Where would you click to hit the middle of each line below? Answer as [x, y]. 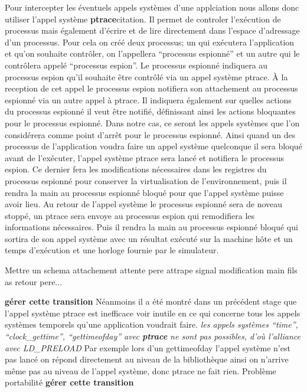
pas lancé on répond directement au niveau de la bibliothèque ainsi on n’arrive [147, 359]
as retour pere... [34, 281]
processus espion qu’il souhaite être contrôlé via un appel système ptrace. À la [146, 76]
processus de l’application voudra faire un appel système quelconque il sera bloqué [153, 146]
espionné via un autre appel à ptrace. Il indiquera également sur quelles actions [148, 99]
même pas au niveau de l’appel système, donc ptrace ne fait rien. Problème [141, 370]
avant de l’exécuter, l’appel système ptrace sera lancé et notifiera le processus [145, 157]
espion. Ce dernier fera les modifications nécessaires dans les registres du [136, 169]
